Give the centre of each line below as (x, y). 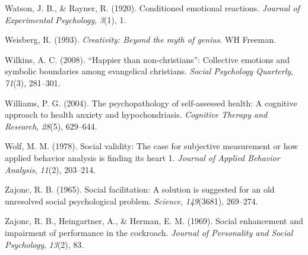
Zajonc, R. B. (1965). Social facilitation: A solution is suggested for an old (140, 189)
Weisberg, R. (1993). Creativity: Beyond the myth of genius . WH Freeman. (140, 40)
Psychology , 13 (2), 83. (45, 244)
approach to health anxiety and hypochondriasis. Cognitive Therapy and (136, 114)
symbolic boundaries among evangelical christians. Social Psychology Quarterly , (149, 71)
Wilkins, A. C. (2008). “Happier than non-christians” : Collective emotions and (147, 59)
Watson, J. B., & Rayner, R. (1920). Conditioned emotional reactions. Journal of (152, 8)
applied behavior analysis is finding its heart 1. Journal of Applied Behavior (142, 157)
